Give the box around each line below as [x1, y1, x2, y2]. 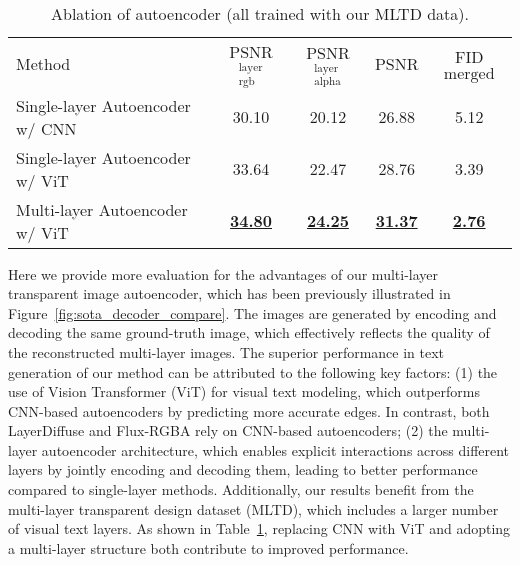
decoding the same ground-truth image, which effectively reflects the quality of [8, 322, 490, 343]
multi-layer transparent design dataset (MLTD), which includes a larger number [8, 498, 499, 519]
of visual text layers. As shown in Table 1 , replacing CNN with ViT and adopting [8, 518, 511, 539]
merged [443, 65, 495, 82]
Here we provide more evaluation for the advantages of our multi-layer [8, 263, 439, 284]
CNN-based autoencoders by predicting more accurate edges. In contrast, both [8, 400, 490, 421]
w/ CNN [16, 116, 77, 140]
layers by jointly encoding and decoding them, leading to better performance [8, 459, 478, 480]
